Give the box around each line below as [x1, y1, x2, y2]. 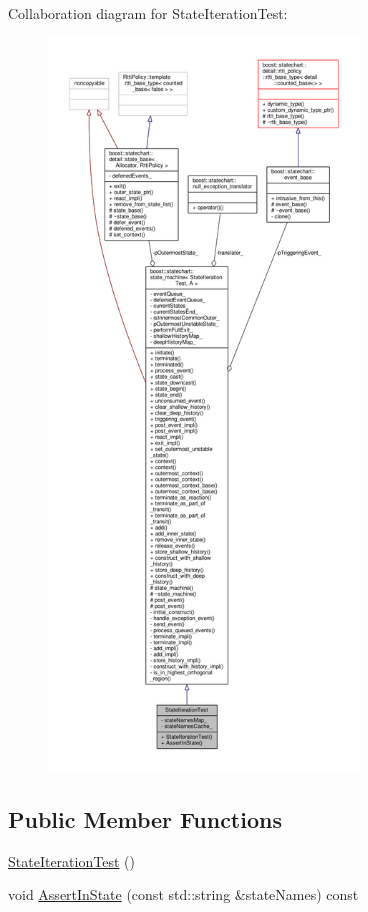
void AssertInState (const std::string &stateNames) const [8, 884, 359, 905]
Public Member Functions [8, 803, 282, 834]
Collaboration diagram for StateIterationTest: [8, 3, 288, 23]
